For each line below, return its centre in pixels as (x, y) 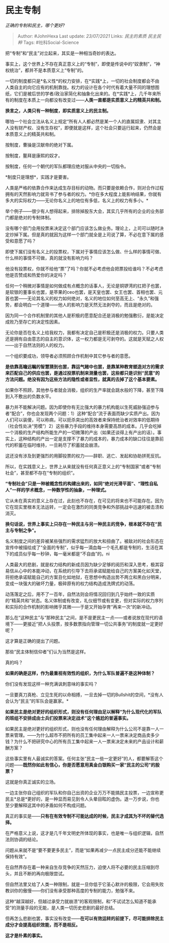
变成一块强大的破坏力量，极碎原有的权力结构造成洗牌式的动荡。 (71, 583)
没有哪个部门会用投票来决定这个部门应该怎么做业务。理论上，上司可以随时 (82, 228)
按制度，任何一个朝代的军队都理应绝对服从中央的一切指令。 (67, 166)
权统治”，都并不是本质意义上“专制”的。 (46, 70)
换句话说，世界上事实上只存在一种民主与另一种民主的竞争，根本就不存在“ (81, 524)
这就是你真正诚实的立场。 (32, 782)
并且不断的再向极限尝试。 (40, 873)
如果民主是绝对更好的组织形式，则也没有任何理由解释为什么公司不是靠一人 (82, 729)
